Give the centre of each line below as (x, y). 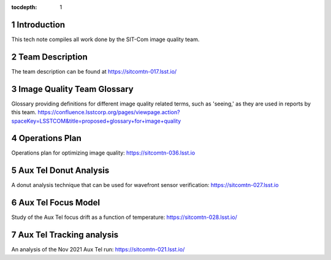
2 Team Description (50, 57)
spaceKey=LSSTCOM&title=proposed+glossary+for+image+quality (96, 121)
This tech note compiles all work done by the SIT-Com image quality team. (105, 39)
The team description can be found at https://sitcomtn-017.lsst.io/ (94, 71)
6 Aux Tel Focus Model (56, 203)
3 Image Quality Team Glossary (73, 89)
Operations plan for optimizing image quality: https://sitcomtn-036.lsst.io (103, 153)
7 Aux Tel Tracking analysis (65, 235)
